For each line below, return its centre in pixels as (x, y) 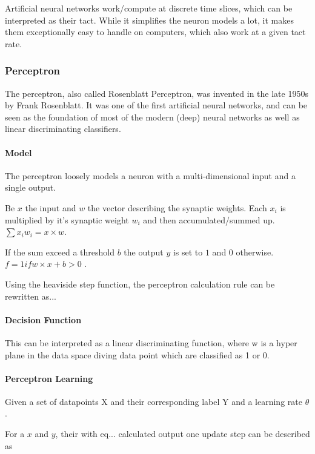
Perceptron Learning (49, 378)
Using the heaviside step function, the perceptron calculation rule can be (140, 284)
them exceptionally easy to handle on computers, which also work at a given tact (155, 32)
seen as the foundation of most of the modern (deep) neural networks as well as (152, 117)
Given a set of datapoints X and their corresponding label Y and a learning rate (154, 401)
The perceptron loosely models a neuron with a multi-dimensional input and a (150, 175)
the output (144, 252)
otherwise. (255, 252)
